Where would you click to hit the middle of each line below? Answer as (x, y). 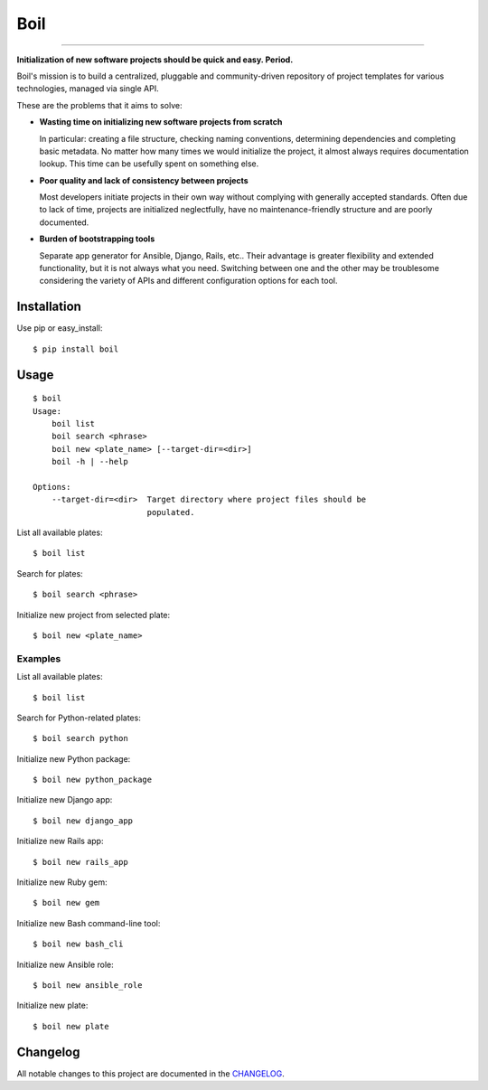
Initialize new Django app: (65, 800)
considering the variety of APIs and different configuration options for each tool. (188, 281)
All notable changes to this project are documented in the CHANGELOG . (150, 1073)
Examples (39, 658)
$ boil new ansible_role (88, 985)
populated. (171, 512)
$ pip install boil (76, 349)
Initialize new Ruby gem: (62, 882)
